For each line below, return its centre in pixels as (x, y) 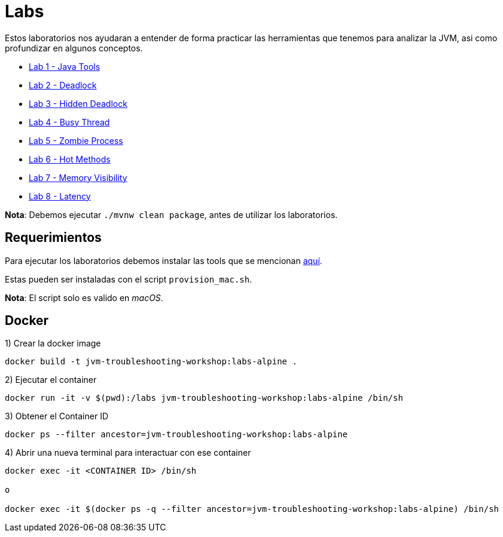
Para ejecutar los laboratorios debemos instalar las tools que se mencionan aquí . (164, 260)
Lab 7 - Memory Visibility (78, 177)
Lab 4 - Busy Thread (69, 122)
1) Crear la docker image (53, 343)
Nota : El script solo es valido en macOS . (84, 297)
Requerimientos (53, 238)
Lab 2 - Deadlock (63, 85)
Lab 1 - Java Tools (65, 66)
